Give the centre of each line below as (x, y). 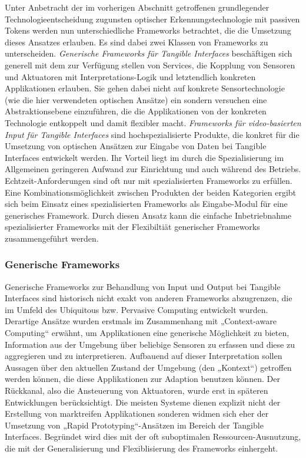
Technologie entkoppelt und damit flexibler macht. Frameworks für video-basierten (153, 122)
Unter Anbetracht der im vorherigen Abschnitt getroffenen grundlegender (137, 7)
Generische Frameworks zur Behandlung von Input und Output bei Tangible (143, 286)
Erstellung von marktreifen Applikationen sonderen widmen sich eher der (137, 413)
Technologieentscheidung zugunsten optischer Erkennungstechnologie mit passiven (152, 19)
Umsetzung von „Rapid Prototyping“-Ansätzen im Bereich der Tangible (134, 425)
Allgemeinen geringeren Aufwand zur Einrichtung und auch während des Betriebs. (153, 169)
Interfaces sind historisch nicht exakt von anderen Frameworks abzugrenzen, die (149, 298)
